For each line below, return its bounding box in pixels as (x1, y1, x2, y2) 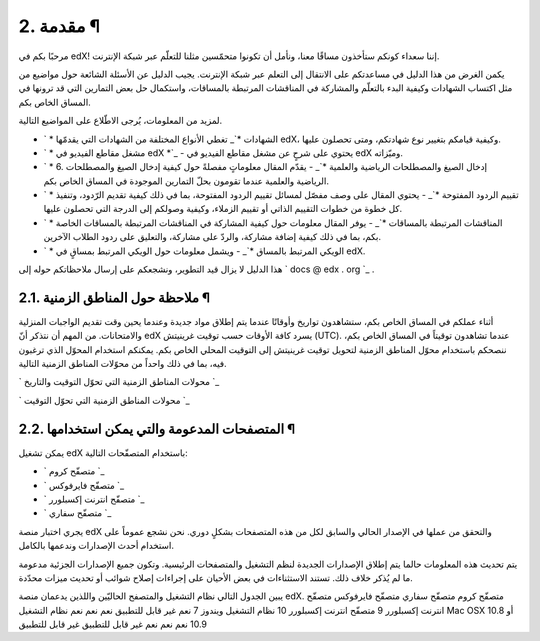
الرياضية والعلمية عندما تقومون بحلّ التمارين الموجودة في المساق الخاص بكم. (43, 175, 330, 187)
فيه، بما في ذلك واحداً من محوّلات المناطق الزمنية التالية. (18, 358, 227, 370)
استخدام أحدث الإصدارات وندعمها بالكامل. (18, 540, 175, 552)
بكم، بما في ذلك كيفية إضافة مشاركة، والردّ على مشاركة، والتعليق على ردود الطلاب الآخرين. (43, 231, 382, 243)
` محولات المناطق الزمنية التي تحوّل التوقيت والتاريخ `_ (18, 376, 220, 388)
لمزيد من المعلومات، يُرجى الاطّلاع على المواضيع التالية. (18, 115, 223, 127)
